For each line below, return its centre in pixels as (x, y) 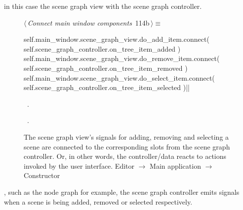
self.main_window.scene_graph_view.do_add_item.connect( (117, 39)
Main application (175, 165)
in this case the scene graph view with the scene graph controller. (103, 6)
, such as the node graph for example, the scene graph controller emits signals (122, 192)
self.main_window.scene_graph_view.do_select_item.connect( (119, 77)
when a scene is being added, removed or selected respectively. (98, 201)
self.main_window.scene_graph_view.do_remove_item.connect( (122, 58)
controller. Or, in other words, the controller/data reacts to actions (125, 156)
